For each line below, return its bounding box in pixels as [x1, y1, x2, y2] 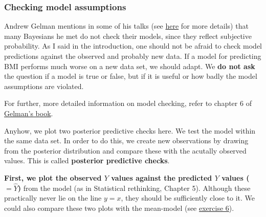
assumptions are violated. [4, 80, 84, 91]
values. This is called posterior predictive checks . [4, 155, 170, 166]
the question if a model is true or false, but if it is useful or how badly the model [4, 71, 257, 81]
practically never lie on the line [4, 192, 102, 203]
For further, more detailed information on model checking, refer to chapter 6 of [4, 98, 252, 108]
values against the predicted [111, 172, 212, 183]
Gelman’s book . [4, 107, 53, 118]
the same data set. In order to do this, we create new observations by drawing [4, 135, 249, 146]
